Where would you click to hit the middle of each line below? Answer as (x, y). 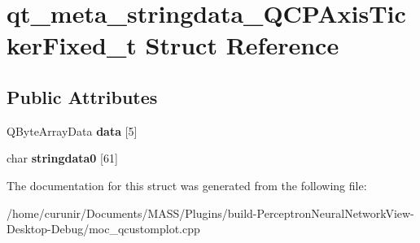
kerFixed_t (72, 45)
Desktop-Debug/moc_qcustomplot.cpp (103, 229)
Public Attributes (82, 96)
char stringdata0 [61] (62, 158)
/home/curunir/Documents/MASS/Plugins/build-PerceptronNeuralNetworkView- (210, 213)
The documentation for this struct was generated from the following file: (187, 185)
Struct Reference (242, 45)
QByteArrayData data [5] (72, 130)
